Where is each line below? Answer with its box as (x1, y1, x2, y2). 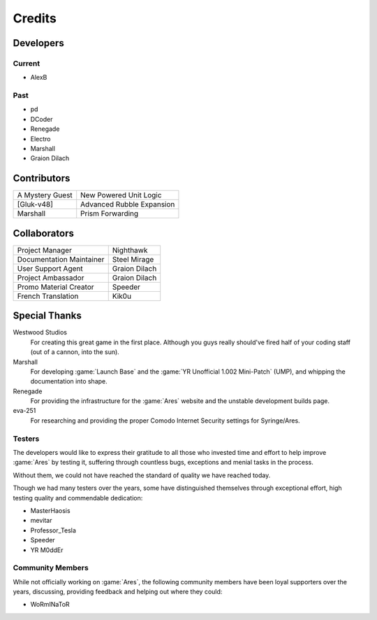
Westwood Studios (13, 328, 68, 337)
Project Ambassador (17, 273, 84, 283)
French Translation (17, 291, 79, 301)
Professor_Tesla (30, 526, 77, 535)
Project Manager (17, 245, 73, 255)
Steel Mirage (112, 254, 154, 264)
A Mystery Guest (17, 190, 73, 200)
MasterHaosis (30, 506, 71, 514)
